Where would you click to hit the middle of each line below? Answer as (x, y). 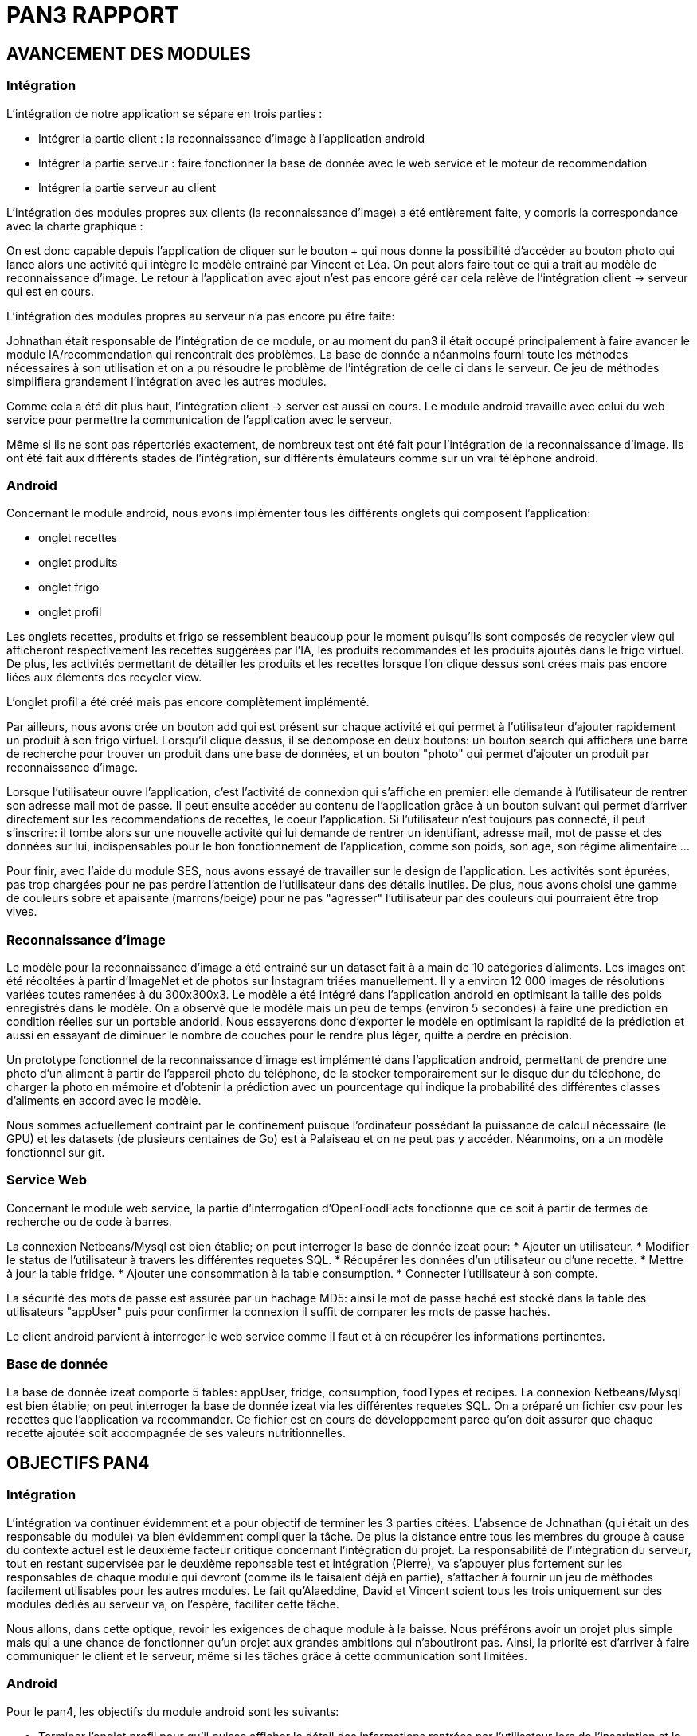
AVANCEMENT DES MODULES (129, 53)
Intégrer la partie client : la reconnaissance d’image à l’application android (232, 138)
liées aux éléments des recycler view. (104, 678)
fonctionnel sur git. (56, 1153)
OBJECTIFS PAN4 (78, 1463)
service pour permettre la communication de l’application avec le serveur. (200, 419)
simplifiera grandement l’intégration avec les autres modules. (166, 381)
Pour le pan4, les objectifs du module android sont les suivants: (173, 1711)
